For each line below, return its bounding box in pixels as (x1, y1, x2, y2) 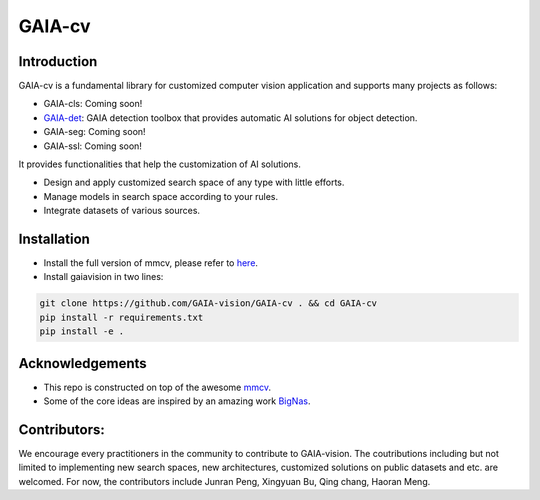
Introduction (18, 53, 98, 70)
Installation (18, 231, 90, 247)
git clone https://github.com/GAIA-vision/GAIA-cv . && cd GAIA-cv (39, 298, 378, 309)
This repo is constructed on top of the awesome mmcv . (43, 381, 272, 393)
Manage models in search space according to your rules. (43, 190, 279, 202)
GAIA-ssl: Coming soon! (43, 140, 142, 152)
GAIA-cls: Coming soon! (43, 98, 143, 110)
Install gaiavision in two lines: (43, 271, 164, 283)
